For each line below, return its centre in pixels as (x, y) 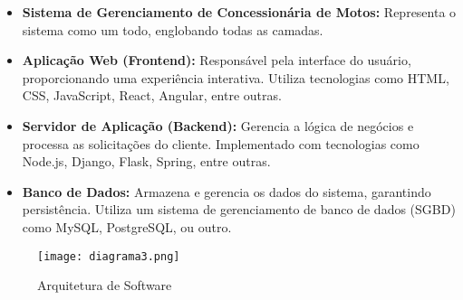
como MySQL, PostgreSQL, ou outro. (127, 226)
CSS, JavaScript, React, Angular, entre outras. (152, 95)
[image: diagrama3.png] (109, 256)
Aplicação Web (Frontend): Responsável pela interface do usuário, (217, 60)
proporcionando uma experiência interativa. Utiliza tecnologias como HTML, (236, 77)
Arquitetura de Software (105, 285)
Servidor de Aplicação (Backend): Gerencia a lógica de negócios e (218, 125)
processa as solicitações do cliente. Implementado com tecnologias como (221, 143)
